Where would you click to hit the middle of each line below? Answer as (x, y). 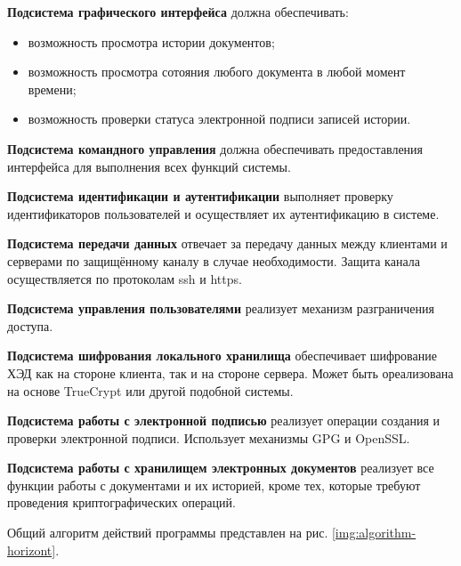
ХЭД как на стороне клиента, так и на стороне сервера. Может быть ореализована (230, 372)
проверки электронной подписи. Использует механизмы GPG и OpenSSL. (209, 437)
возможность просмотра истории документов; (151, 41)
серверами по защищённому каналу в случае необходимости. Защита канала (214, 260)
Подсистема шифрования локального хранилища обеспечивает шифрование (222, 356)
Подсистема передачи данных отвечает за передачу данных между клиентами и (227, 243)
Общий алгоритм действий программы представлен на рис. (168, 533)
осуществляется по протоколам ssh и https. (125, 278)
